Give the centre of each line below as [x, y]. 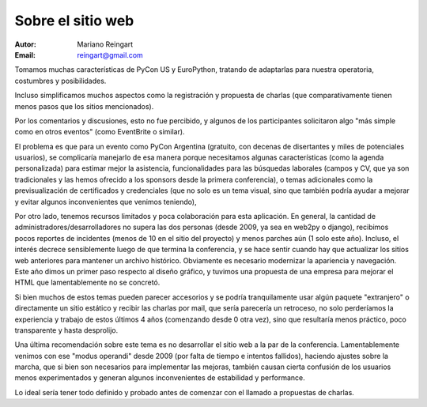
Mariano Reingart [105, 44]
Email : [25, 55]
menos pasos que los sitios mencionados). [84, 106]
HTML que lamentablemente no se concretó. [87, 283]
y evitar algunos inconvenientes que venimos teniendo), [106, 202]
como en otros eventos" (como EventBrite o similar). [100, 132]
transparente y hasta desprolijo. [66, 330]
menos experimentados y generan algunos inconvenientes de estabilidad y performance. [160, 378]
